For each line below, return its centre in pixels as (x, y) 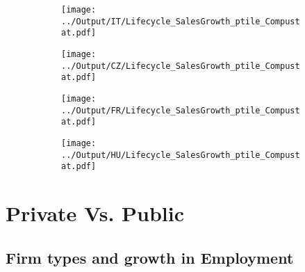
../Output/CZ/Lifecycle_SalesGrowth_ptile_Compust (181, 66)
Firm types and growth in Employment (150, 257)
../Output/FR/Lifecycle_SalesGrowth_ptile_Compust (181, 110)
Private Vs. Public (95, 213)
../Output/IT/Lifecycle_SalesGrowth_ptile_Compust (181, 21)
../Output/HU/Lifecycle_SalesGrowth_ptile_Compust (181, 155)
